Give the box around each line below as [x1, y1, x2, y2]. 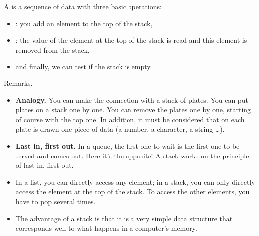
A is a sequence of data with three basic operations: [4, 1, 162, 11]
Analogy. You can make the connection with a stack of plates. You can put [15, 94, 248, 105]
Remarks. [4, 78, 33, 88]
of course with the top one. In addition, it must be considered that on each [15, 114, 245, 124]
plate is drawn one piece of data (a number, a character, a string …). [15, 124, 225, 134]
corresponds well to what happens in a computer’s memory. [15, 223, 197, 233]
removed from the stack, [15, 44, 90, 55]
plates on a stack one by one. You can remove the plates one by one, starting [15, 104, 251, 115]
